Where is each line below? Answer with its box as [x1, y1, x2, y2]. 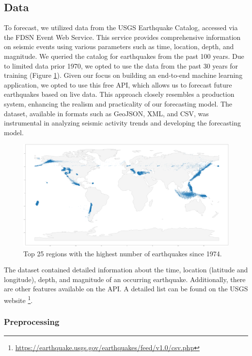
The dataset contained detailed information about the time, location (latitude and [4, 265, 248, 275]
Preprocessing [4, 316, 60, 328]
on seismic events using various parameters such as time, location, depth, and [4, 41, 234, 52]
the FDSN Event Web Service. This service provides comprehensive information [4, 32, 241, 42]
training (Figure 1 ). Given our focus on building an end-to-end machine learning [4, 70, 243, 80]
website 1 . [4, 294, 33, 305]
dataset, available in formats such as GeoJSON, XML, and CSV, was [4, 108, 209, 118]
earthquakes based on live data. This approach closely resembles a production [4, 89, 235, 99]
